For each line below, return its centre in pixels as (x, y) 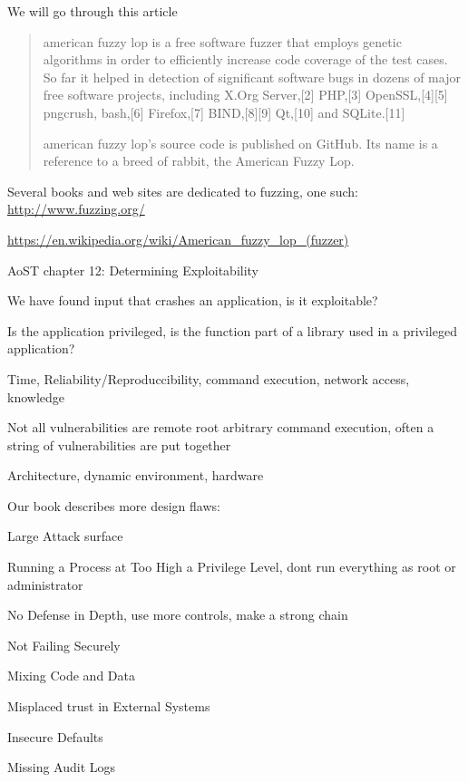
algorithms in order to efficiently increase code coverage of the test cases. (245, 59)
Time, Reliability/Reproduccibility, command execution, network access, (209, 378)
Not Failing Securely (64, 645)
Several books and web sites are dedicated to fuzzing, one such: (183, 191)
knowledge (36, 396)
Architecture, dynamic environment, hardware (136, 475)
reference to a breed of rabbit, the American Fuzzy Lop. (199, 161)
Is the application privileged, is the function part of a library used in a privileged (232, 330)
